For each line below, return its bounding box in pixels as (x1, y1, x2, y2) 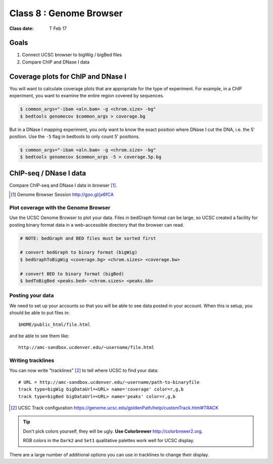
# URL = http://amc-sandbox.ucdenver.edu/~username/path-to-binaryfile (18, 379, 200, 385)
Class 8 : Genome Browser (9, 8, 123, 19)
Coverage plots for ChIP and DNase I (9, 72, 126, 81)
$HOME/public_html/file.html (18, 322, 90, 327)
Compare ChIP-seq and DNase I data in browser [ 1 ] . (9, 182, 117, 188)
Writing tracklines (9, 357, 55, 364)
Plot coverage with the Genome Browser (9, 204, 111, 211)
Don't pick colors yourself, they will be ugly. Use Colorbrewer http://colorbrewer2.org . (23, 428, 203, 434)
